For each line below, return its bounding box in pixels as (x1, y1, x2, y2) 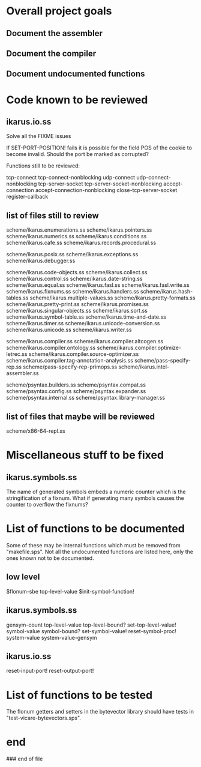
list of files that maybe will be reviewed (6, 411, 155, 421)
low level (6, 572, 40, 582)
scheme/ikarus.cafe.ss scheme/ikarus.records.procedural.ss (6, 239, 157, 247)
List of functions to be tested (6, 688, 153, 702)
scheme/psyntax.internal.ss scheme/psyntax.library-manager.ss (6, 394, 166, 402)
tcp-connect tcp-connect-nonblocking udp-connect (6, 174, 136, 181)
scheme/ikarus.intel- (118, 363, 170, 370)
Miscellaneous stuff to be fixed (6, 448, 164, 462)
